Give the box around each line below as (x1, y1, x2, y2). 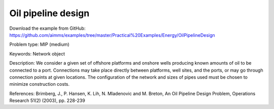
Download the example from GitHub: (9, 25, 86, 31)
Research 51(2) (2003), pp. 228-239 (9, 97, 86, 103)
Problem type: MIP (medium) (9, 41, 70, 47)
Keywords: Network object (9, 50, 65, 57)
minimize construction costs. (9, 81, 70, 87)
